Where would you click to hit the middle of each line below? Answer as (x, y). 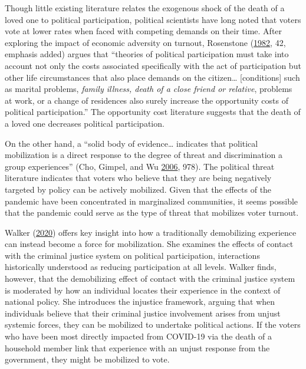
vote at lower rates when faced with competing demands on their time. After (144, 31)
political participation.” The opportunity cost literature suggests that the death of (153, 112)
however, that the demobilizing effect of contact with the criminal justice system (150, 279)
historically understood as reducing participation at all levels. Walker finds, (141, 267)
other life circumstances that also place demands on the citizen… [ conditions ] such (152, 77)
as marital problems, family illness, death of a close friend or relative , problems (149, 89)
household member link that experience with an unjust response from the (137, 347)
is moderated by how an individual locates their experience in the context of (143, 290)
